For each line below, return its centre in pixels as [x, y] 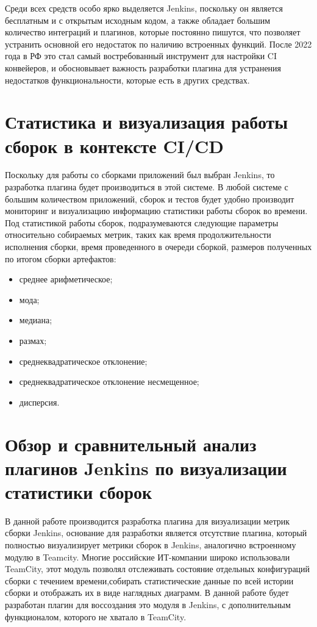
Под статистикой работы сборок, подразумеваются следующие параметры [142, 222]
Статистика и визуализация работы [147, 122]
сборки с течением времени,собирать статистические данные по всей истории [149, 580]
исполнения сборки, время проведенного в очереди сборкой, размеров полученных [158, 247]
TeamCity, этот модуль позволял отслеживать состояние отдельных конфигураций [158, 569]
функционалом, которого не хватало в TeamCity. [96, 616]
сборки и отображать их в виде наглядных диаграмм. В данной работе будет [147, 593]
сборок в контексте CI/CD [115, 145]
